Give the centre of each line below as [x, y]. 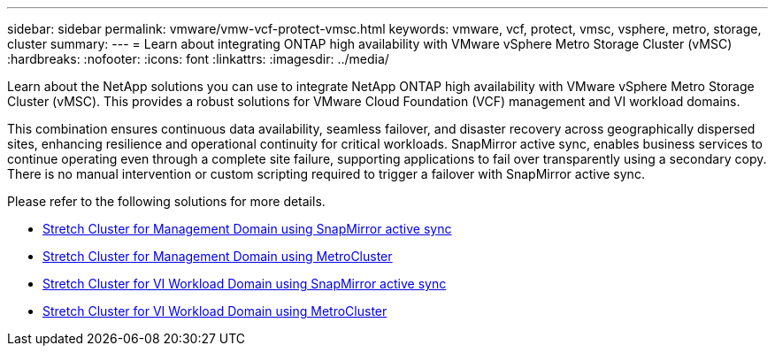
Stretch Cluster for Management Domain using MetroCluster [218, 256]
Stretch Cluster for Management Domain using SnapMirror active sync [247, 229]
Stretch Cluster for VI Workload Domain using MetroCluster [215, 311]
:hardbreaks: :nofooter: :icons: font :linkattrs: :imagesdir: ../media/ [198, 59]
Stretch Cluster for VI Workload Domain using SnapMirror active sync [245, 284]
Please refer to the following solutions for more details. [166, 201]
